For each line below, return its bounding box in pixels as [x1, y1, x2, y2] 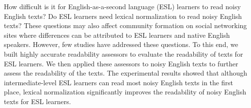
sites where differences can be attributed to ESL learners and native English [4, 30, 230, 40]
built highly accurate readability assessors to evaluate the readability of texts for [4, 48, 243, 59]
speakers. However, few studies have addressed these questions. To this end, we [4, 39, 238, 49]
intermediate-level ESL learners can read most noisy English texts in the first [4, 77, 233, 87]
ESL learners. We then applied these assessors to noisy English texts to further [4, 58, 238, 68]
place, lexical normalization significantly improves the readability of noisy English [4, 87, 246, 97]
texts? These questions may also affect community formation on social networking [4, 20, 247, 31]
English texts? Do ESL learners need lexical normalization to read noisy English [4, 11, 242, 21]
